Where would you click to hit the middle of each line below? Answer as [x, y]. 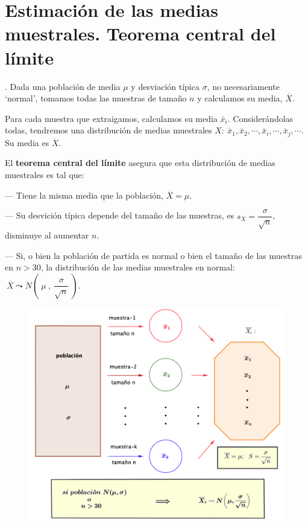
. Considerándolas [260, 118]
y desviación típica [165, 86]
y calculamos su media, [240, 98]
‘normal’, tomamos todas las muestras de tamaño [96, 98]
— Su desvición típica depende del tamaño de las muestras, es [120, 215]
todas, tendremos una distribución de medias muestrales [108, 130]
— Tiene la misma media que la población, [84, 195]
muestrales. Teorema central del [140, 34]
